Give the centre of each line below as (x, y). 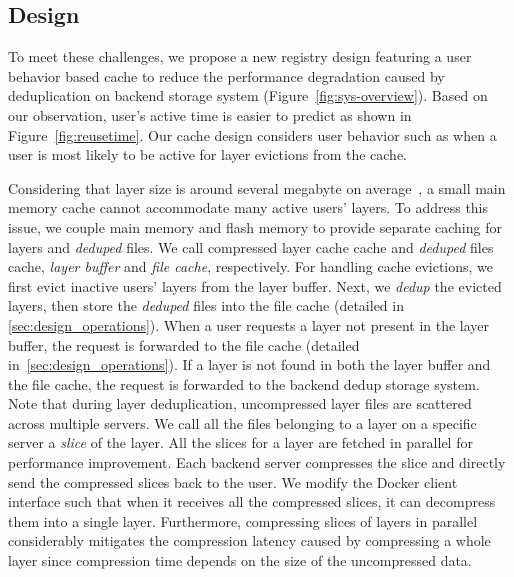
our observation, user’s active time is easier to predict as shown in (210, 114)
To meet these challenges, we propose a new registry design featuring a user (240, 56)
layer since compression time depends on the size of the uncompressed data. (240, 560)
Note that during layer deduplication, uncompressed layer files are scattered (240, 403)
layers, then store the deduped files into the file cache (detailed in (206, 305)
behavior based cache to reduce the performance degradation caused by (226, 75)
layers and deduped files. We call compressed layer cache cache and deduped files (251, 246)
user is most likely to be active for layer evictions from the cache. (208, 154)
